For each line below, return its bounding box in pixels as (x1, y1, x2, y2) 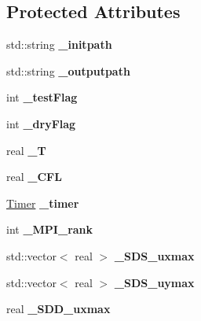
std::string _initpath (6, 36, 112, 53)
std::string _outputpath (6, 62, 130, 79)
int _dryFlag (6, 115, 76, 131)
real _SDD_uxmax (6, 301, 111, 317)
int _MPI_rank (6, 221, 93, 238)
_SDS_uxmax (114, 247, 195, 264)
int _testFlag (6, 89, 78, 105)
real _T (6, 142, 46, 158)
